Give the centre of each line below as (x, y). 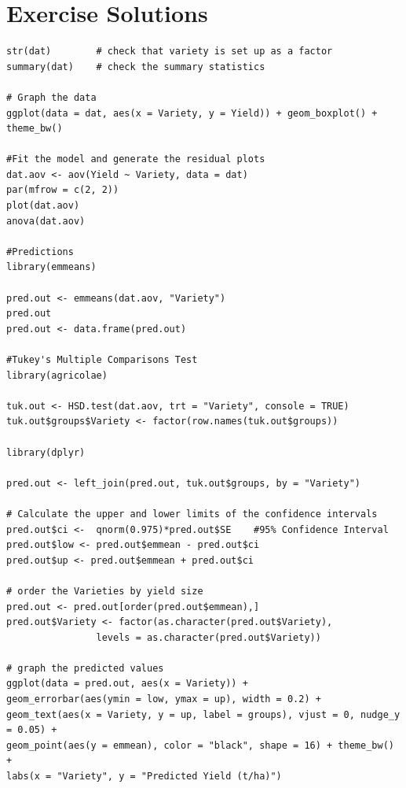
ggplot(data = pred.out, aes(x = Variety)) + (127, 684)
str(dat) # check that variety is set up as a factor (170, 52)
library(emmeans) (51, 267)
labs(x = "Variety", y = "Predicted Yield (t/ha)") (144, 777)
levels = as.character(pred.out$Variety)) (208, 637)
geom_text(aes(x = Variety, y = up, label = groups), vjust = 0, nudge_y (203, 714)
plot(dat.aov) (43, 206)
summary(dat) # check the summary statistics (136, 67)
